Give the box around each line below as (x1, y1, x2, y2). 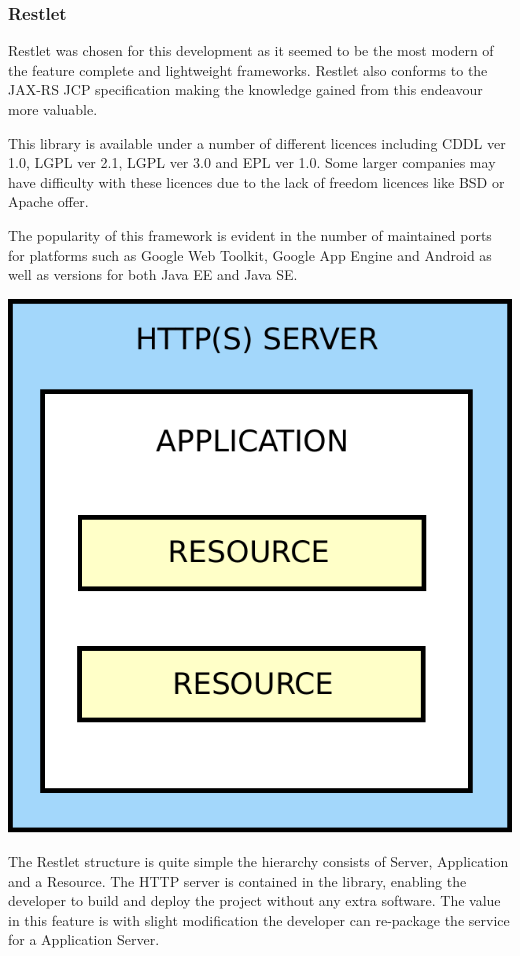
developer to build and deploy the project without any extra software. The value (8, 890, 501, 911)
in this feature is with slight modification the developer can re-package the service (8, 909, 510, 930)
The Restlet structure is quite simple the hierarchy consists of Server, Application (8, 851, 509, 871)
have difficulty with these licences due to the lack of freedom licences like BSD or (8, 171, 505, 192)
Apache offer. (8, 191, 89, 212)
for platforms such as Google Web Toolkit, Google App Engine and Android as (8, 244, 492, 265)
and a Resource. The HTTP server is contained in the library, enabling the (8, 870, 467, 891)
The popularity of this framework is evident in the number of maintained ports (8, 224, 492, 245)
